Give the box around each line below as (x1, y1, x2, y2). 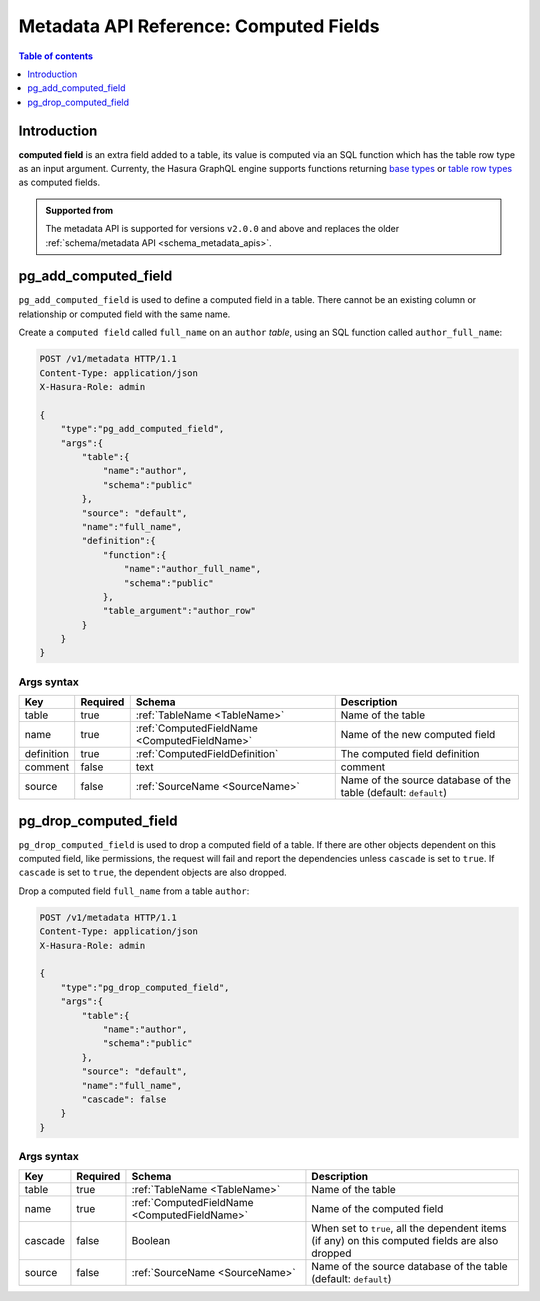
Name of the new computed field (340, 728, 496, 742)
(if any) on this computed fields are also (311, 1234, 499, 1248)
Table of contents (18, 50, 94, 62)
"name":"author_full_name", (123, 563, 262, 575)
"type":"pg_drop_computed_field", (60, 981, 230, 993)
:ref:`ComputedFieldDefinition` (135, 747, 279, 761)
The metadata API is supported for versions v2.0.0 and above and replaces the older (45, 223, 400, 235)
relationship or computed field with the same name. (18, 308, 231, 320)
